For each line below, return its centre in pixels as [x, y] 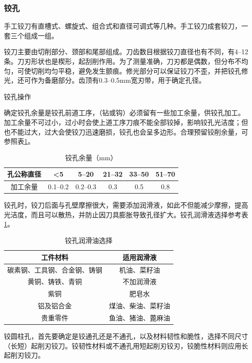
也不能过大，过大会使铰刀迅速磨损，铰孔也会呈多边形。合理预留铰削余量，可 [126, 131]
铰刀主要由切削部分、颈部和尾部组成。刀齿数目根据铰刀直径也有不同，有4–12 [126, 52]
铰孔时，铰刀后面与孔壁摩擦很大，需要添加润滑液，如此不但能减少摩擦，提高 [126, 205]
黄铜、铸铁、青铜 [55, 281]
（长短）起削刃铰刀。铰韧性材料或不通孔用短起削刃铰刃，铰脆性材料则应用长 [126, 345]
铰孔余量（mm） [91, 157]
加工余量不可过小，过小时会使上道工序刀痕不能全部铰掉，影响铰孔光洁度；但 [126, 122]
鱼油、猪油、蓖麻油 [140, 317]
